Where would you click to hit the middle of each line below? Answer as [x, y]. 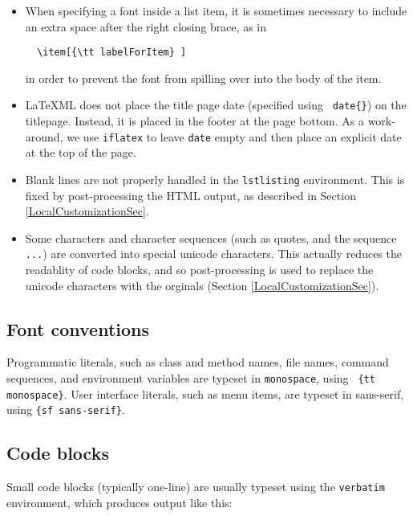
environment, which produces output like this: [119, 502]
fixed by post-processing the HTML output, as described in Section [190, 195]
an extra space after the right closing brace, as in [146, 26]
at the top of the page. [81, 152]
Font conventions [78, 328]
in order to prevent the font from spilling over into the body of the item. [203, 78]
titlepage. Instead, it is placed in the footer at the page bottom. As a [194, 121]
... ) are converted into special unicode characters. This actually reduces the [213, 254]
